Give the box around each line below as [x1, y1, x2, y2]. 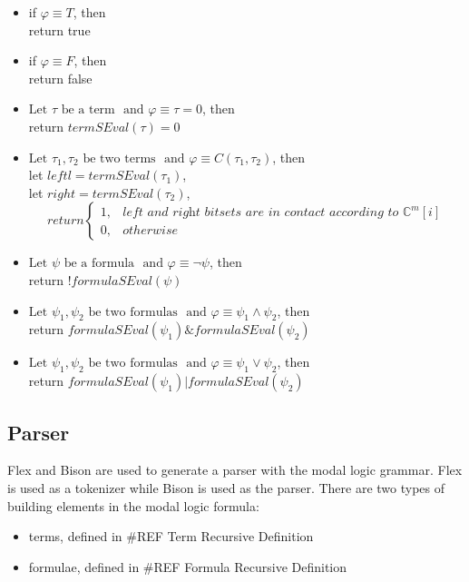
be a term [61, 104, 115, 117]
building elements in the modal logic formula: [7, 496, 259, 515]
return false [28, 68, 93, 87]
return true [28, 20, 91, 39]
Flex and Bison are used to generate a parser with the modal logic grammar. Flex [7, 460, 463, 479]
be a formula [64, 257, 135, 271]
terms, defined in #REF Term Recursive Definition [28, 527, 314, 546]
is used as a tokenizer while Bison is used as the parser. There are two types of [7, 478, 445, 497]
